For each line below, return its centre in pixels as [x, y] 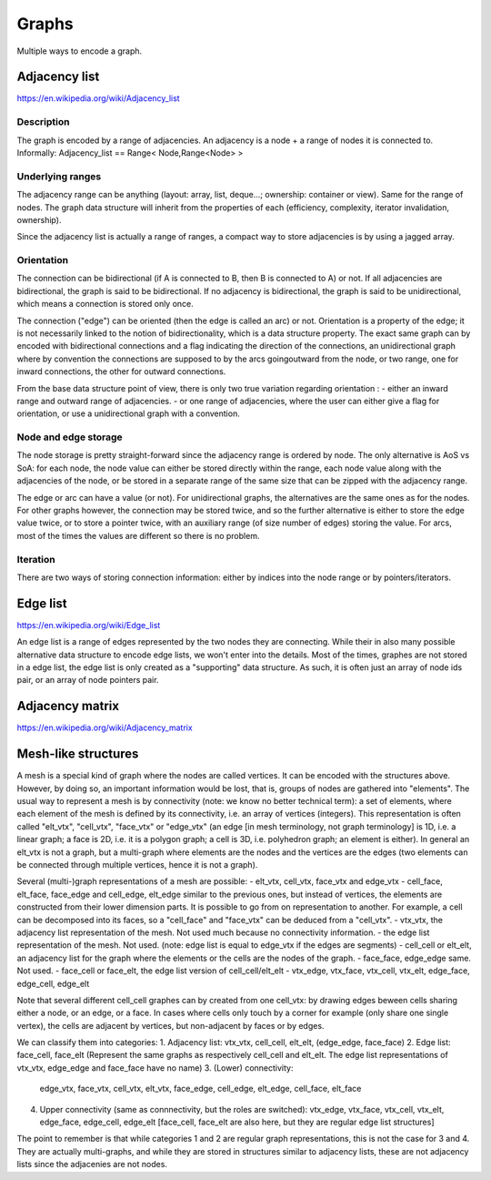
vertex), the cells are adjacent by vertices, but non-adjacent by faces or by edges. [170, 1025]
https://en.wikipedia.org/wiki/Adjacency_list [99, 98]
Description [43, 122]
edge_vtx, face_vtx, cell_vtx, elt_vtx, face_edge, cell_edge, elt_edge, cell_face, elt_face [200, 1089]
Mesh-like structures [78, 754]
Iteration [36, 559]
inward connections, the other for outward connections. [121, 371]
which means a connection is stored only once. [105, 304]
